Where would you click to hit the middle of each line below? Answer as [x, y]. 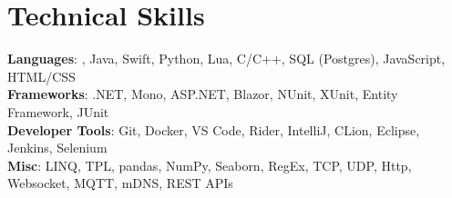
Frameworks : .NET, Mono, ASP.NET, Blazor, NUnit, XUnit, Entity [203, 94]
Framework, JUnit [58, 111]
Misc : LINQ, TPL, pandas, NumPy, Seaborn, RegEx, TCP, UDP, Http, [210, 165]
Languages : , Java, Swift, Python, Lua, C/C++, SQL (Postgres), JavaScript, [226, 59]
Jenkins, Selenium [57, 148]
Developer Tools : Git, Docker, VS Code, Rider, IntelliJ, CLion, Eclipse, [214, 129]
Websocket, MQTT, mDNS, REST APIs [120, 183]
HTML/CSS [41, 76]
